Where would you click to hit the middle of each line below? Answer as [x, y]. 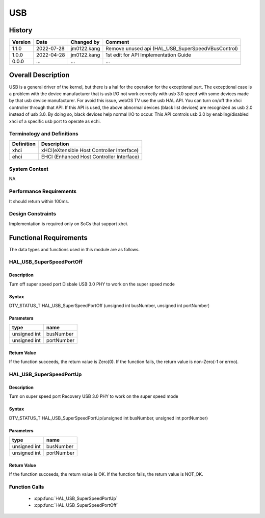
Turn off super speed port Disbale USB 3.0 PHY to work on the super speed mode [92, 284]
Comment [118, 42]
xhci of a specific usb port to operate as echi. [55, 121]
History [21, 30]
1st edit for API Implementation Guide [148, 55]
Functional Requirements [48, 238]
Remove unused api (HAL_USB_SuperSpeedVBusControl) [172, 49]
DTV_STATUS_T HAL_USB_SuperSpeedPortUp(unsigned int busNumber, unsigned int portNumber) [108, 418]
